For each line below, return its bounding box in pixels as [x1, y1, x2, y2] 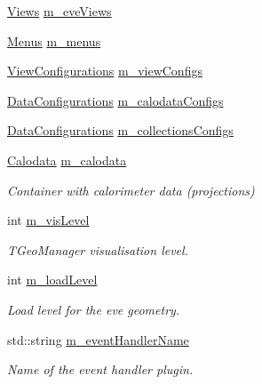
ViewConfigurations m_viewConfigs [7, 61, 202, 80]
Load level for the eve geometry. [7, 300, 180, 318]
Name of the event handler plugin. [7, 360, 194, 379]
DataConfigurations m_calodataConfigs [7, 91, 224, 109]
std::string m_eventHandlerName [7, 330, 189, 348]
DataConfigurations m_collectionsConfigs [7, 121, 234, 140]
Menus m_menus [7, 31, 101, 50]
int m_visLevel [7, 211, 90, 229]
